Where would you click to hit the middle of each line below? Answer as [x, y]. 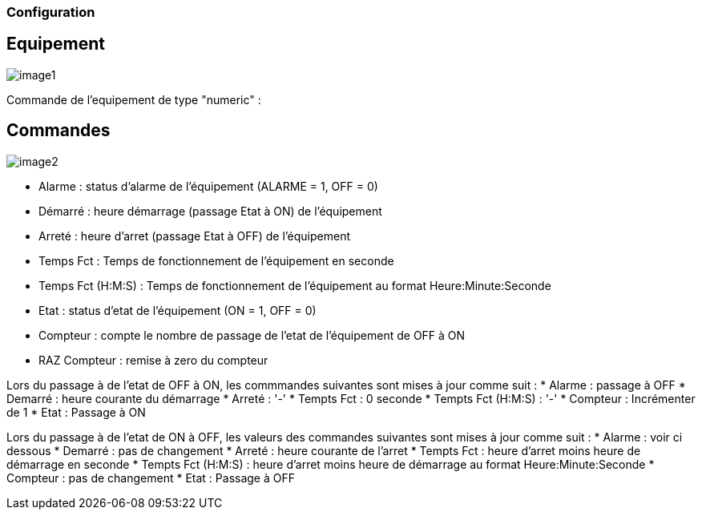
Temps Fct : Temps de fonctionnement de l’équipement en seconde [216, 260]
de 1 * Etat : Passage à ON [76, 412]
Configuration [51, 12]
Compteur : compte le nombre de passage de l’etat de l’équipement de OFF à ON [252, 335]
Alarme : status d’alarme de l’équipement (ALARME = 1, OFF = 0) [208, 186]
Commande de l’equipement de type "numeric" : [134, 99]
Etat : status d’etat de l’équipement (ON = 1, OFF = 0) [178, 310]
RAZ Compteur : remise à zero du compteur [153, 360]
